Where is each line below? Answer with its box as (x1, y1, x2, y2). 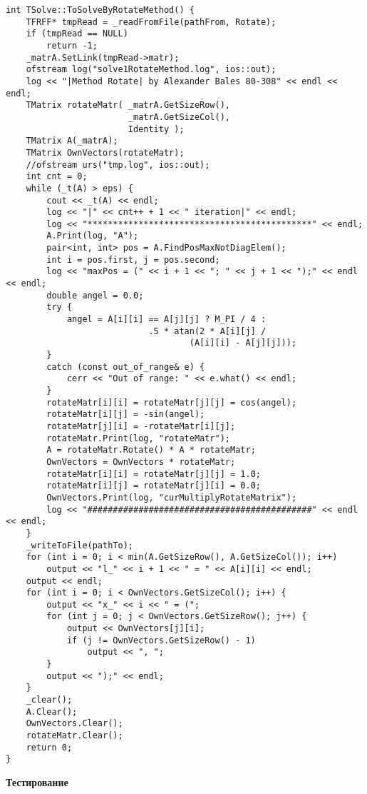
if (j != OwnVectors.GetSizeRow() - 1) (66, 635, 256, 645)
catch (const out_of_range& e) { (46, 361, 205, 372)
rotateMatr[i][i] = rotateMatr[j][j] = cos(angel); (46, 397, 297, 408)
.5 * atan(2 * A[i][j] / (148, 326, 267, 336)
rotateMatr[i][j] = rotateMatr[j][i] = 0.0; (46, 481, 261, 491)
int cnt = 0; (26, 171, 88, 182)
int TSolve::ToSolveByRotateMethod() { (6, 5, 195, 15)
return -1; (46, 40, 98, 51)
